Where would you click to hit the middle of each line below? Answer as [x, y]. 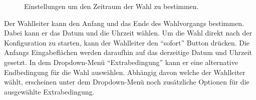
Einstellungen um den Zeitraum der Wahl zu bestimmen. [111, 6]
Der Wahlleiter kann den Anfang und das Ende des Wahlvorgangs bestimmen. [124, 23]
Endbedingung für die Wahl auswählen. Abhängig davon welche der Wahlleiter [125, 72]
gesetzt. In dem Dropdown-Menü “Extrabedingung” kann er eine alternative [121, 62]
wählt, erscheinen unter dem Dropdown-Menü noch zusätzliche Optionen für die [127, 82]
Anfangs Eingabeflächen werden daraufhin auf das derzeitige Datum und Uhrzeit [128, 52]
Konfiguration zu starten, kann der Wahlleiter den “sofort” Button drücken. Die [127, 42]
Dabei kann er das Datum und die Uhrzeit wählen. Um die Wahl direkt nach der [128, 33]
